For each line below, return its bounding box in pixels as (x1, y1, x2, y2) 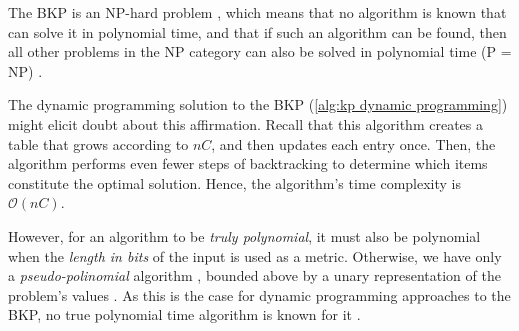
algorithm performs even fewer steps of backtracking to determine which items (8, 153, 488, 174)
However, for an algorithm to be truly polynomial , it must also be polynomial (8, 225, 481, 246)
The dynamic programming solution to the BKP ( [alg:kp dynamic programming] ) (8, 94, 508, 115)
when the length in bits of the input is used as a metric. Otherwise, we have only (8, 245, 502, 266)
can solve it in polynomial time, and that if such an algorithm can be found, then (8, 21, 507, 42)
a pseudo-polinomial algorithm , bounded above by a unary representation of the (8, 265, 501, 286)
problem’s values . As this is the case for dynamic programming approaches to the (8, 284, 511, 305)
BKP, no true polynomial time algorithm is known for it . (8, 304, 361, 325)
